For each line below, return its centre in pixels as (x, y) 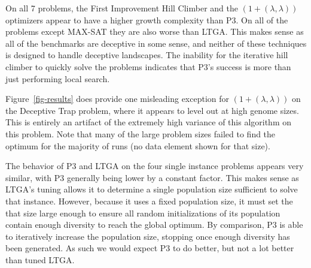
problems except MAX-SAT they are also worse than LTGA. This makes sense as (155, 31)
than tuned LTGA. (40, 259)
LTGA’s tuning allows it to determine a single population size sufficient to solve (152, 189)
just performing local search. (58, 78)
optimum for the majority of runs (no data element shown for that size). (138, 145)
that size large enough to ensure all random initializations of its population (143, 213)
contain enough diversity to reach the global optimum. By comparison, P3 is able (154, 225)
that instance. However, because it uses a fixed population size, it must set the (149, 201)
